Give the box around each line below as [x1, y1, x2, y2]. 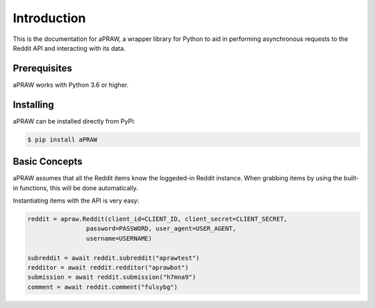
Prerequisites [12, 62, 72, 74]
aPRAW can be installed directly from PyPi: [12, 117, 135, 125]
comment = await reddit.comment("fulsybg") [27, 283, 178, 291]
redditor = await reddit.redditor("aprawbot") [27, 264, 189, 271]
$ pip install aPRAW [27, 135, 97, 144]
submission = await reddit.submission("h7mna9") [27, 273, 197, 281]
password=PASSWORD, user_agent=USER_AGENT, [85, 225, 237, 232]
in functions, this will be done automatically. [12, 184, 138, 192]
